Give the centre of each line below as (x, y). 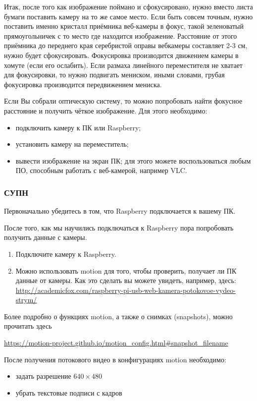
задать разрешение (43, 376)
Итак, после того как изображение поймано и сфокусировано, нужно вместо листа (128, 6)
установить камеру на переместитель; (72, 144)
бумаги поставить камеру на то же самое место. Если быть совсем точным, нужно (128, 16)
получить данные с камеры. (46, 237)
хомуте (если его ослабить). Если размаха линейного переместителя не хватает (123, 65)
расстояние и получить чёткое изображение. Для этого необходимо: (106, 110)
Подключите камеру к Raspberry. (66, 254)
